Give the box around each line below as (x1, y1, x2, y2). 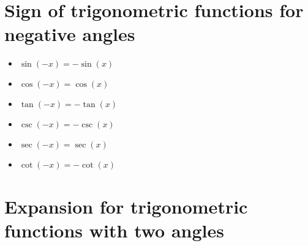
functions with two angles (4, 217, 224, 242)
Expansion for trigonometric (4, 193, 248, 218)
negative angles (4, 21, 135, 47)
